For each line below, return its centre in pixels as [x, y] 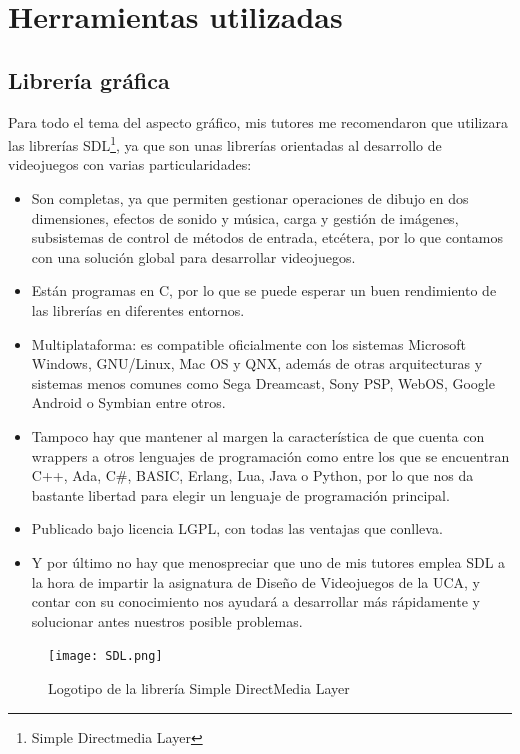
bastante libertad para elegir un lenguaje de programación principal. [240, 494]
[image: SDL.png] [105, 656]
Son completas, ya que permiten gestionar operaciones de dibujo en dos [250, 198]
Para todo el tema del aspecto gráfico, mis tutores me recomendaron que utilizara [258, 121]
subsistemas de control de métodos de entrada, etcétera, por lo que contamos [267, 237]
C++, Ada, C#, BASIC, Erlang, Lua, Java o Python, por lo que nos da [252, 475]
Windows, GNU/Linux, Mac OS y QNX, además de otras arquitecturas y [257, 363]
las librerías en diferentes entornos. [138, 309]
